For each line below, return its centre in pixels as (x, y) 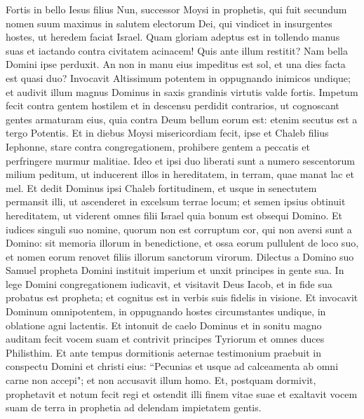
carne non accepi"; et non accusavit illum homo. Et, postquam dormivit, (161, 380)
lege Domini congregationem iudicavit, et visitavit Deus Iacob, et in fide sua (169, 283)
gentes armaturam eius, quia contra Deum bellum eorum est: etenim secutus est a (182, 119)
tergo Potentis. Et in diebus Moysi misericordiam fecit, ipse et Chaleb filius (167, 133)
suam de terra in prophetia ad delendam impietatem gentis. (134, 407)
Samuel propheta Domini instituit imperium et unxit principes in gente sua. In (175, 270)
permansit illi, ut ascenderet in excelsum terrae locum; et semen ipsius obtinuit (176, 201)
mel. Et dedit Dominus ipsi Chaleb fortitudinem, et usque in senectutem (161, 187)
